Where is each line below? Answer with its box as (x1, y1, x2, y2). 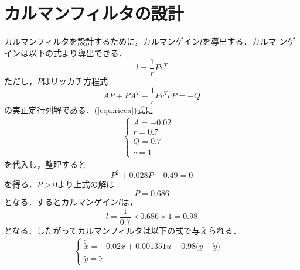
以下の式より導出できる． (28, 46, 127, 59)
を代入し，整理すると (4, 158, 86, 170)
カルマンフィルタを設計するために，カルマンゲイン (4, 35, 200, 47)
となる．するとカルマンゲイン (4, 195, 119, 207)
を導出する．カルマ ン (202, 35, 288, 47)
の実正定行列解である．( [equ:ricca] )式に (4, 104, 154, 116)
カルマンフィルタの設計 (4, 1, 184, 25)
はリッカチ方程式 (42, 75, 108, 87)
